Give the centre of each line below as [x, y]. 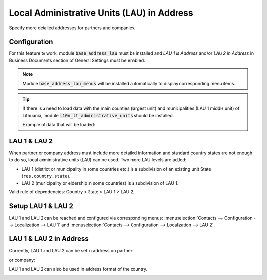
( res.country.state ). [46, 176]
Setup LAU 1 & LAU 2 [41, 206]
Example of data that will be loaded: [59, 125]
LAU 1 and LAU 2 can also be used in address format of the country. [78, 269]
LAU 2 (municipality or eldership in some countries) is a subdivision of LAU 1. [100, 183]
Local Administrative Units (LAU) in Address [101, 13]
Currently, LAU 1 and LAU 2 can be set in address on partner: [71, 251]
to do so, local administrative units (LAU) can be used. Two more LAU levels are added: [98, 160]
